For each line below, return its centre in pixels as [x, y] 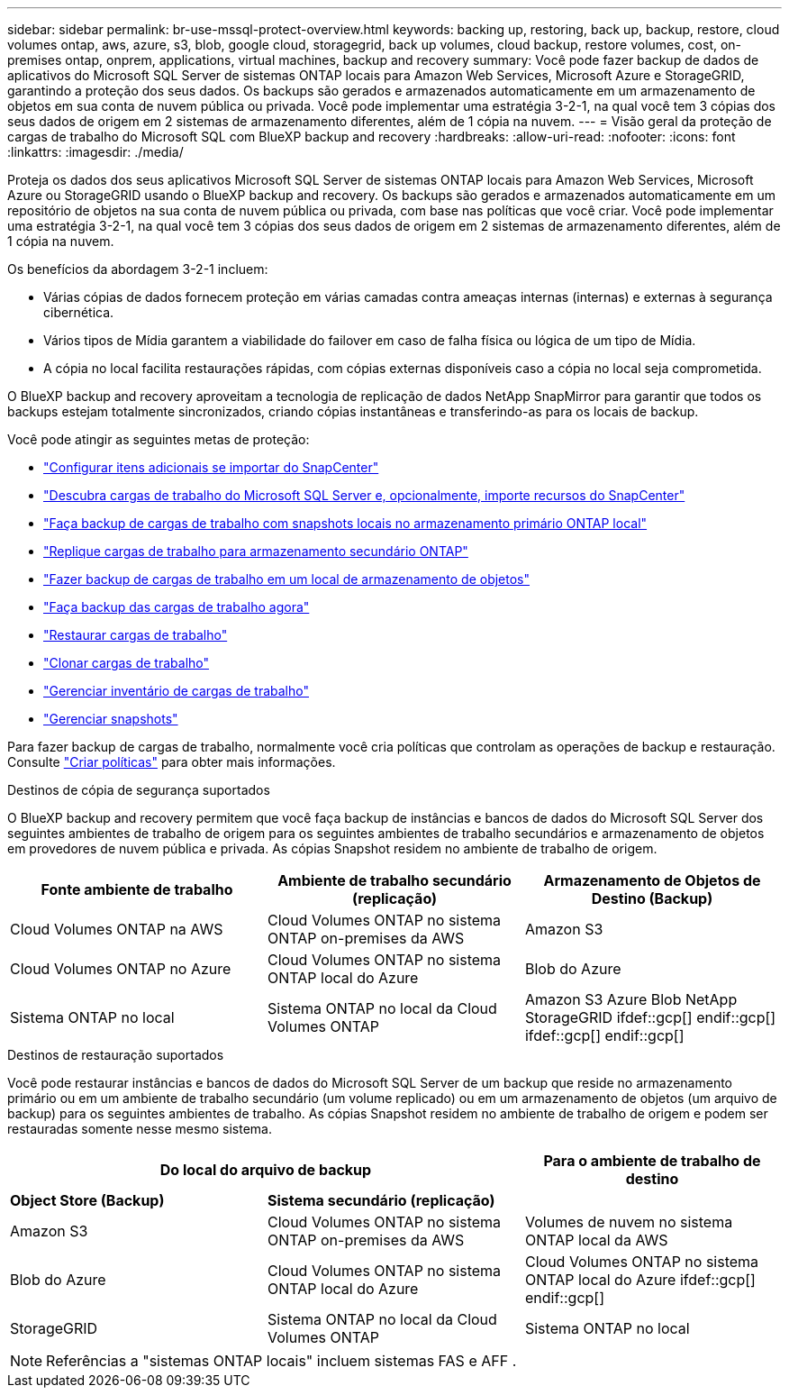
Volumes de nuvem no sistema [629, 1222]
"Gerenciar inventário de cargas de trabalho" [176, 691]
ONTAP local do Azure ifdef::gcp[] [640, 1280]
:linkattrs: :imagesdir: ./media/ [95, 152]
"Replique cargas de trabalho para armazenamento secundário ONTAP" [256, 551]
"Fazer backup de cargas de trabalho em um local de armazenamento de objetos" [287, 579]
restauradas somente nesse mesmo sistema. [140, 1129]
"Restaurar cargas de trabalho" [136, 635]
